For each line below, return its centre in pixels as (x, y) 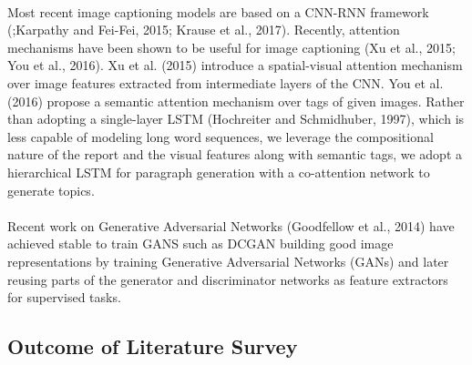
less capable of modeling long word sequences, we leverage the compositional (221, 136)
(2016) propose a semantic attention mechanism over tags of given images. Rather (236, 101)
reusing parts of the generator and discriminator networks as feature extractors (228, 279)
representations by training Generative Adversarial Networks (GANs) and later (228, 261)
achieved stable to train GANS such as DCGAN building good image (200, 243)
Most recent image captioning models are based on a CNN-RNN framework (218, 11)
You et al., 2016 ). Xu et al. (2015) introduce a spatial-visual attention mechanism (235, 65)
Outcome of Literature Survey (153, 346)
